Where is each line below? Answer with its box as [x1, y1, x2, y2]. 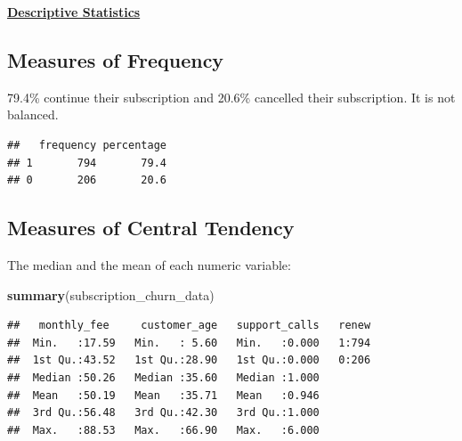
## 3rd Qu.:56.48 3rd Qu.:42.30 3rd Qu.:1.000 [7, 406, 320, 420]
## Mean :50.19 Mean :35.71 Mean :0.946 [7, 388, 320, 402]
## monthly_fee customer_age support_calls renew [7, 319, 371, 332]
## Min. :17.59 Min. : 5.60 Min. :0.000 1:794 [7, 336, 371, 349]
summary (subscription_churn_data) [7, 285, 215, 304]
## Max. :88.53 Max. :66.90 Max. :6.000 [7, 423, 320, 437]
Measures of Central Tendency [7, 214, 295, 241]
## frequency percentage [7, 138, 166, 151]
